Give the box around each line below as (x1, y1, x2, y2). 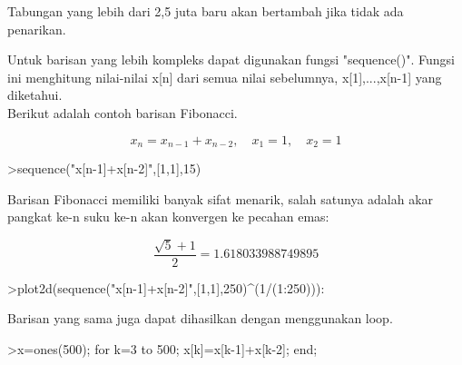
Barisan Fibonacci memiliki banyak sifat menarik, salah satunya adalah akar (7, 189, 434, 208)
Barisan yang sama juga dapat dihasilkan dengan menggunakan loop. (7, 309, 393, 328)
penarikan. (7, 19, 66, 38)
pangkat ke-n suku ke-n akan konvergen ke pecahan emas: (7, 207, 329, 226)
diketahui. (7, 85, 63, 104)
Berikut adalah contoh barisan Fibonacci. (7, 103, 238, 122)
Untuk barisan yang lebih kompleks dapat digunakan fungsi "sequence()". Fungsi (7, 50, 455, 69)
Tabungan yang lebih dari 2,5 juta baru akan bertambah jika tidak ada (7, 2, 404, 20)
